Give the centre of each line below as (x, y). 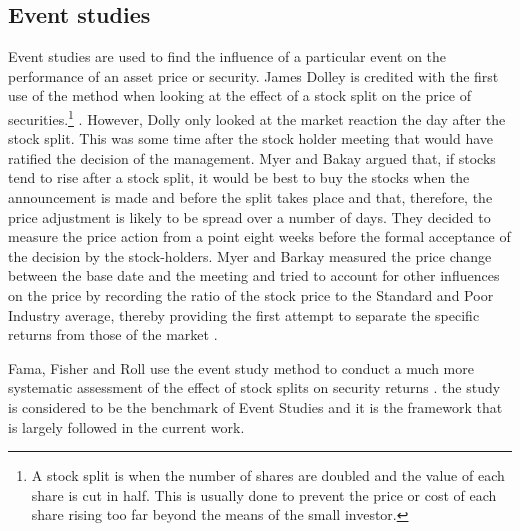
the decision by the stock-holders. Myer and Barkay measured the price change (250, 255)
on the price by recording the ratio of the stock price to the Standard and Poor (251, 294)
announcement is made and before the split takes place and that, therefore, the (250, 197)
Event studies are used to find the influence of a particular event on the (227, 56)
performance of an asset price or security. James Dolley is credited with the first (253, 75)
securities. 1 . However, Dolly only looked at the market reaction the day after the (257, 117)
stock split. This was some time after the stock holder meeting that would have (251, 138)
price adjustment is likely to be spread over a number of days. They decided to (249, 216)
